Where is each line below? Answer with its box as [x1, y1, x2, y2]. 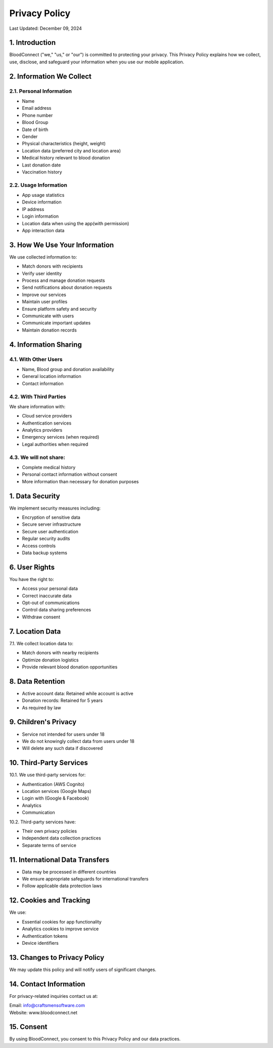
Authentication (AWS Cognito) [22, 781, 85, 787]
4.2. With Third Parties [9, 393, 66, 400]
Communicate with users [22, 313, 74, 319]
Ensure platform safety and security [22, 306, 97, 312]
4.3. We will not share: [9, 453, 65, 460]
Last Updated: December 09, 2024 [9, 25, 82, 31]
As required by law [22, 704, 61, 710]
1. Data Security [9, 491, 60, 500]
